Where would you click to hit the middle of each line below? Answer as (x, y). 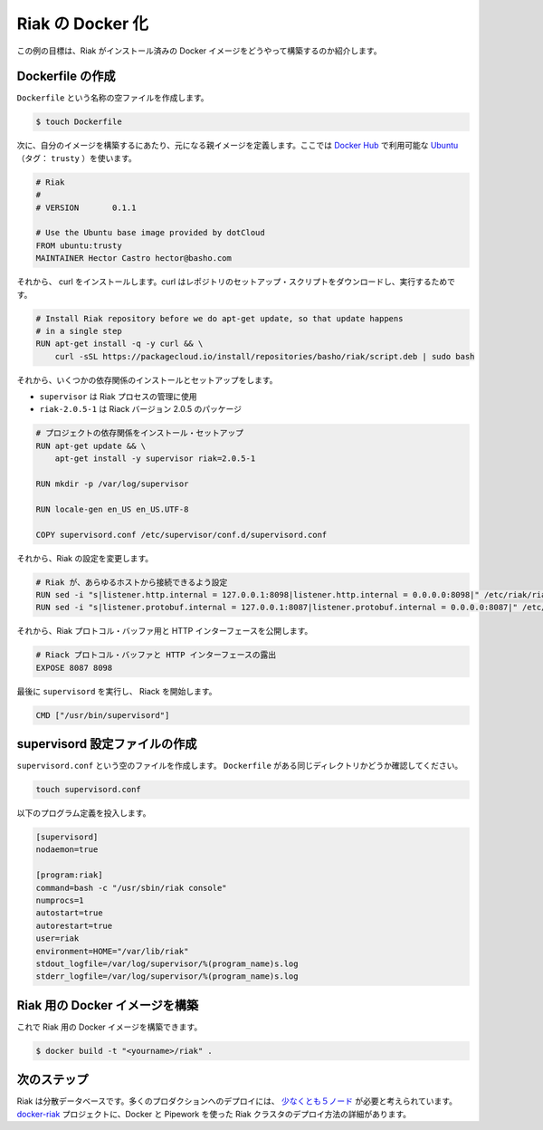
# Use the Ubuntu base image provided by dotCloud (151, 233)
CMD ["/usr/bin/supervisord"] (103, 715)
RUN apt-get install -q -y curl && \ (119, 344)
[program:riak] (69, 875)
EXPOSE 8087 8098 (74, 667)
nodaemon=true (67, 850)
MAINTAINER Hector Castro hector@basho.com (134, 259)
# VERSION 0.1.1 (86, 207)
